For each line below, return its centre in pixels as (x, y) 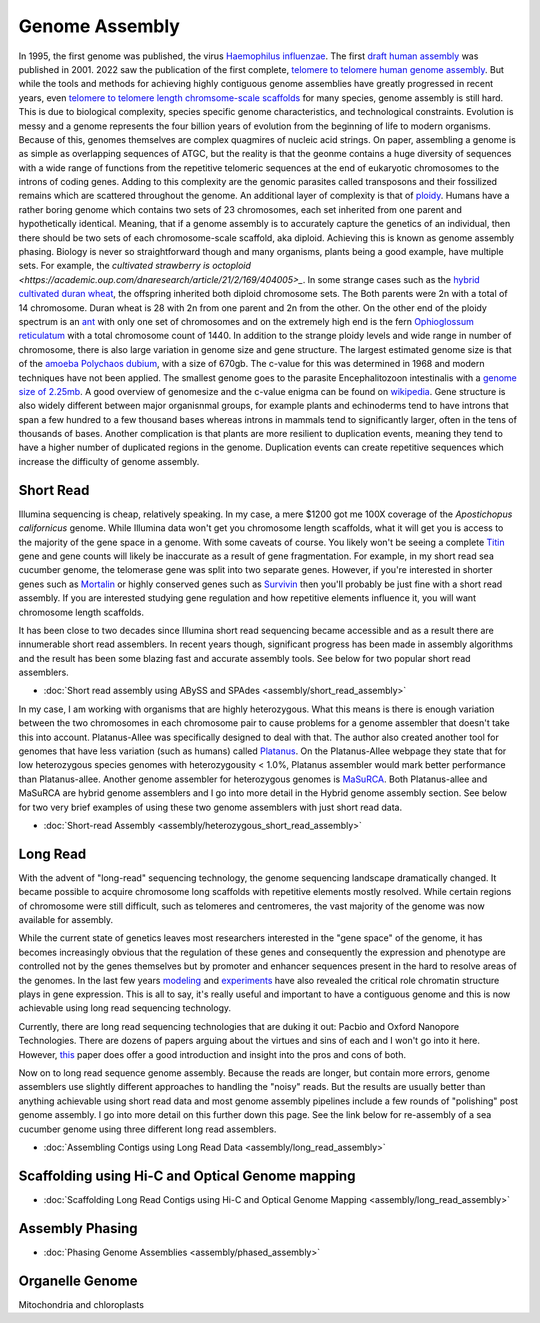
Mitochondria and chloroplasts (81, 1304)
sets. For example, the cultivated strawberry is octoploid (135, 266)
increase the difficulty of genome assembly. (109, 461)
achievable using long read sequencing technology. (125, 1008)
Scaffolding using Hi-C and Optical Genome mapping (187, 1175)
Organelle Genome (78, 1280)
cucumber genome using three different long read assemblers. (147, 1129)
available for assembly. (66, 920)
